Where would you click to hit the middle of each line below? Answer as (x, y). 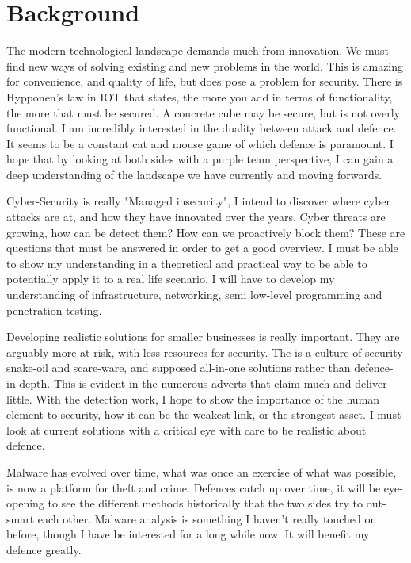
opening (25, 503)
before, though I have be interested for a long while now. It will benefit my (188, 534)
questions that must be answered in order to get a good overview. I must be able (202, 248)
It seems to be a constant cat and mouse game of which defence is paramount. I (200, 143)
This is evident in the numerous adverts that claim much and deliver (220, 383)
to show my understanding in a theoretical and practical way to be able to (187, 263)
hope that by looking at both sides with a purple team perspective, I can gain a (200, 159)
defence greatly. (44, 549)
